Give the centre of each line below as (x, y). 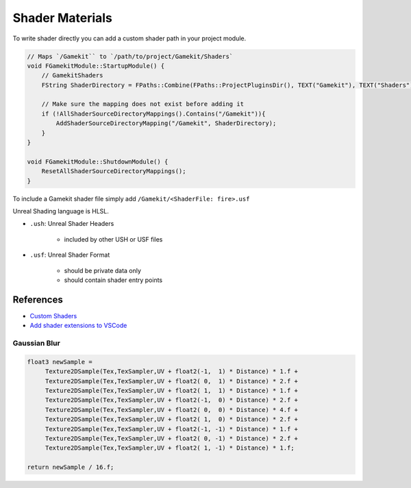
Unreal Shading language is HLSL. (61, 211)
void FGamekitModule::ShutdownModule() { (98, 162)
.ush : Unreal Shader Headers (72, 224)
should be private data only (103, 270)
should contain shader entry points (113, 280)
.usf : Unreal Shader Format (70, 255)
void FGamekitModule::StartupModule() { (96, 66)
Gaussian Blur (37, 343)
